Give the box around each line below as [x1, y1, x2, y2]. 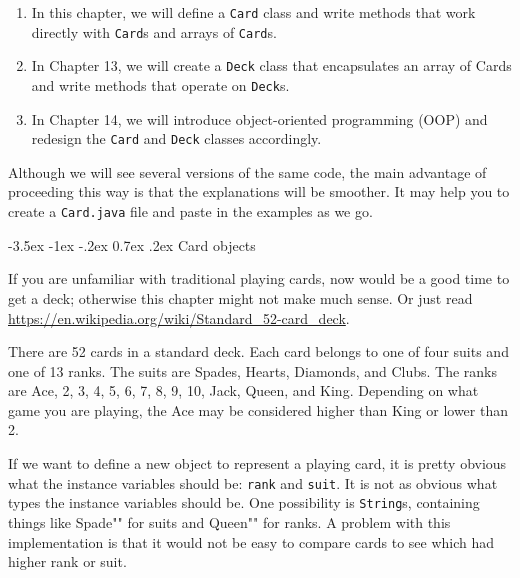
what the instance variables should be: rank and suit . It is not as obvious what [8, 472, 498, 493]
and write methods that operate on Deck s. [31, 74, 290, 95]
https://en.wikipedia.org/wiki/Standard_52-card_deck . [8, 307, 350, 328]
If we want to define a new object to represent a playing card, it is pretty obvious [8, 453, 507, 474]
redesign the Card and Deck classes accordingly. [31, 128, 322, 149]
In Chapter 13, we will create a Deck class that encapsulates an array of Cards [31, 55, 512, 76]
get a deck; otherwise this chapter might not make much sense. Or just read [8, 287, 473, 308]
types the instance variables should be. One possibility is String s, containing [8, 492, 480, 513]
